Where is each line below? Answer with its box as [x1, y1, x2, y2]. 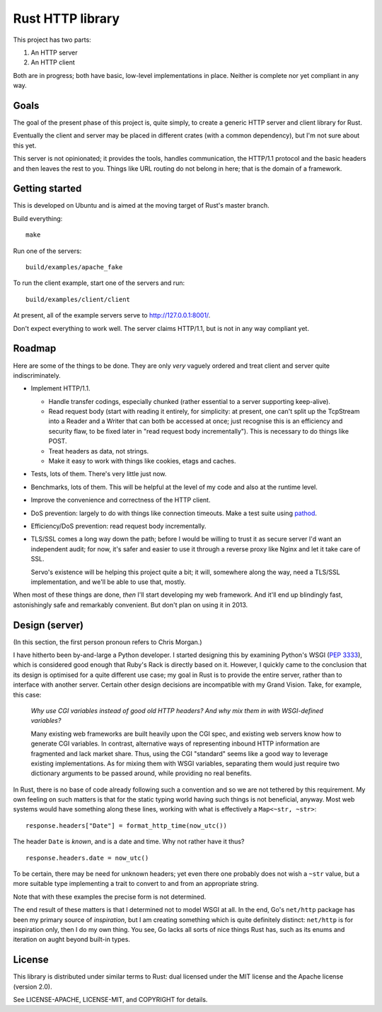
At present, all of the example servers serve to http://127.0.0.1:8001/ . [13, 311, 211, 320]
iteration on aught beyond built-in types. [13, 935, 131, 944]
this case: [13, 690, 42, 699]
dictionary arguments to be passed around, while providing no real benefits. [30, 769, 252, 777]
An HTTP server [30, 48, 78, 57]
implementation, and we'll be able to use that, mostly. [30, 578, 187, 586]
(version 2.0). [13, 982, 52, 991]
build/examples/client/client [25, 295, 131, 303]
